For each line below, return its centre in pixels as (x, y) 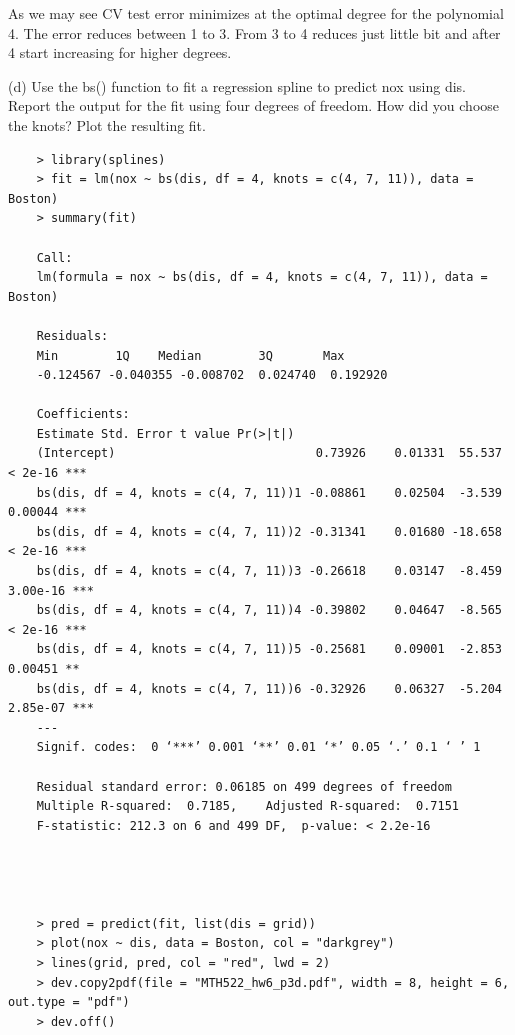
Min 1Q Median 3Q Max (190, 355)
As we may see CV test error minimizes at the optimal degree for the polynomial (256, 13)
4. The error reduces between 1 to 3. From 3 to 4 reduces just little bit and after (254, 32)
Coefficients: (83, 414)
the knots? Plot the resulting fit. (107, 124)
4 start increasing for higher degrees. (120, 52)
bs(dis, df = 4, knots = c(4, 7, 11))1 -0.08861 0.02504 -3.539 (269, 492)
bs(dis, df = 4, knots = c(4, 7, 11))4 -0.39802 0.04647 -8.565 (269, 610)
